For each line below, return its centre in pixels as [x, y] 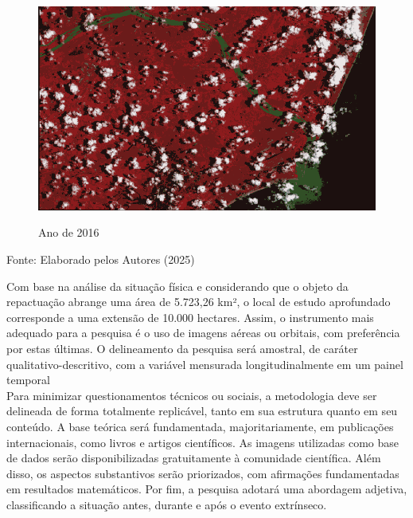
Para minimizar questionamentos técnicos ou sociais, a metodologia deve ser [192, 395]
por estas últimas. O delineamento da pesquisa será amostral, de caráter [182, 348]
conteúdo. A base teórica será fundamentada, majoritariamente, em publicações [200, 426]
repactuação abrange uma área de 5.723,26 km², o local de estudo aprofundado [199, 302]
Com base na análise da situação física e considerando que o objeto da [177, 286]
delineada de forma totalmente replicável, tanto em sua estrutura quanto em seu [202, 411]
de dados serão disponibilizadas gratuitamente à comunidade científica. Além [194, 458]
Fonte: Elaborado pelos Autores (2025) [101, 259]
